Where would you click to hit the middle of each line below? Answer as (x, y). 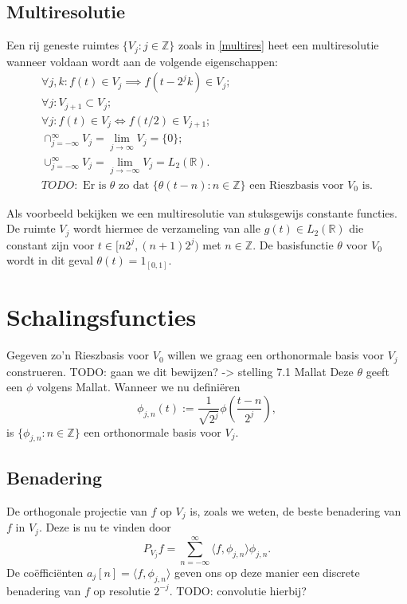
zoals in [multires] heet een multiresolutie (278, 45)
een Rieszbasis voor (297, 185)
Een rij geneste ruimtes (63, 45)
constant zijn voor (51, 244)
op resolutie (122, 590)
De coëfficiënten (45, 572)
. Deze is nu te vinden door (105, 527)
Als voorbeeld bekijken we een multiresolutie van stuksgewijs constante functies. (202, 212)
